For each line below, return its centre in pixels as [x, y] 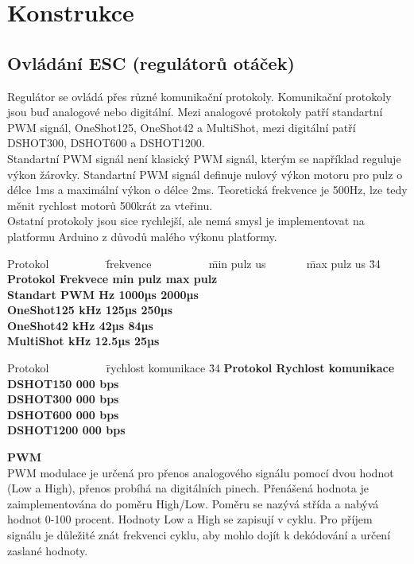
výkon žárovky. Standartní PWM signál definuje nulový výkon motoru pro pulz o [205, 174]
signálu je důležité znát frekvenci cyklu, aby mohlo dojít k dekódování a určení [199, 535]
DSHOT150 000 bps [63, 383]
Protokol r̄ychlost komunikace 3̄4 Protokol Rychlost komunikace [201, 368]
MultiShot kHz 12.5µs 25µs [83, 341]
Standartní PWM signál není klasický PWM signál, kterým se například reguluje [204, 158]
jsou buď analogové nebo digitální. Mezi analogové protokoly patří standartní [195, 112]
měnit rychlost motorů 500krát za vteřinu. [110, 205]
